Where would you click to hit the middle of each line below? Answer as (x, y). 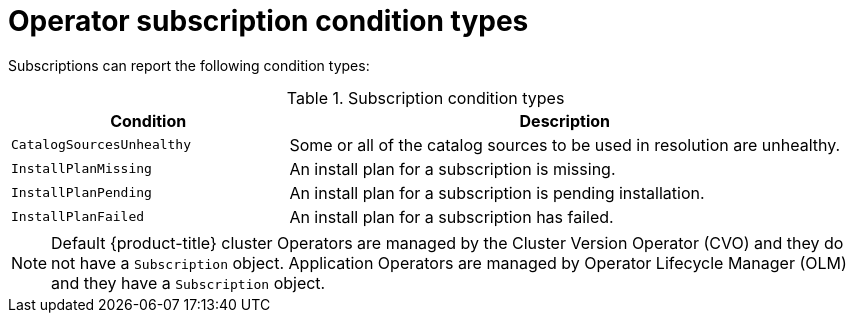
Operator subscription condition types (268, 21)
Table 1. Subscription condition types (425, 97)
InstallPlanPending (81, 193)
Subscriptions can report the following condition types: (189, 65)
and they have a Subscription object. (188, 282)
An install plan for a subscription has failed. (451, 216)
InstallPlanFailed (78, 217)
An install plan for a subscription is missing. (452, 168)
